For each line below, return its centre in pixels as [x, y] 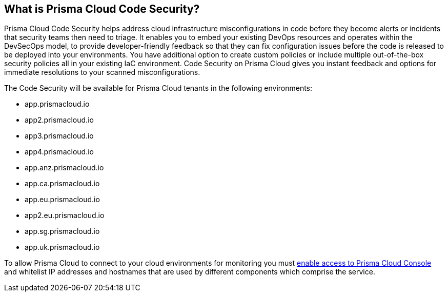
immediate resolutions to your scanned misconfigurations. [102, 72]
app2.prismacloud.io [59, 120]
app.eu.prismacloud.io [62, 200]
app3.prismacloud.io [59, 136]
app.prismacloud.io [57, 104]
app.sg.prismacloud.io [62, 231]
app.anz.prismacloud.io [64, 168]
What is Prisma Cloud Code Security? [102, 9]
